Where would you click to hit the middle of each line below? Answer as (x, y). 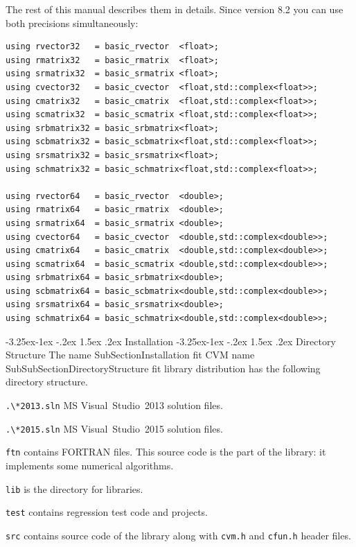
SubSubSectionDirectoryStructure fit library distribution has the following (163, 368)
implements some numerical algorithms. (90, 465)
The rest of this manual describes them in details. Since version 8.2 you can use (175, 9)
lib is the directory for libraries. (74, 488)
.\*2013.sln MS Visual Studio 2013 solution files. (114, 405)
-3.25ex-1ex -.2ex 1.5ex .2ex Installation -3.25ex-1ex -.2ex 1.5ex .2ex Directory (171, 341)
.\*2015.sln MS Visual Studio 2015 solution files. (114, 428)
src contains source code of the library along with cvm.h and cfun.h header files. (178, 535)
